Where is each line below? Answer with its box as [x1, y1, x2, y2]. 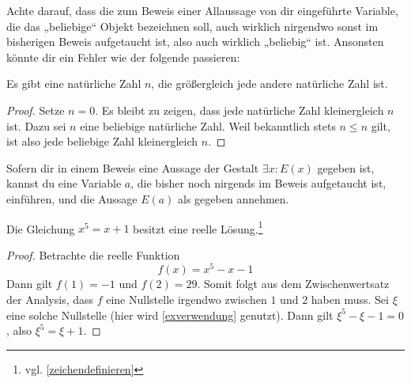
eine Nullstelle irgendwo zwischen [106, 291, 267, 308]
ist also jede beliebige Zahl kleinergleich [6, 133, 198, 150]
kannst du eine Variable [6, 175, 122, 191]
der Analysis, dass [6, 291, 94, 308]
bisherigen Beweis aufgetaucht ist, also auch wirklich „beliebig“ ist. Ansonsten [6, 33, 384, 50]
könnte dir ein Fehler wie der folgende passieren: [6, 48, 240, 65]
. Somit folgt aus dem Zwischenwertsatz [197, 275, 390, 292]
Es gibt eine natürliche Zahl [6, 75, 141, 92]
